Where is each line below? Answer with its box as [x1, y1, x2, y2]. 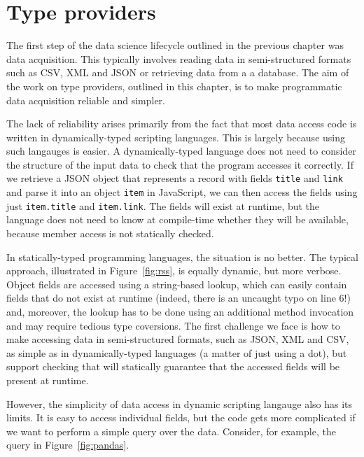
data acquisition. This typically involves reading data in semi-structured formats [6, 51, 351, 66]
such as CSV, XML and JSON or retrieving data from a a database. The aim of [6, 65, 349, 80]
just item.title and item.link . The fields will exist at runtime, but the [6, 198, 320, 213]
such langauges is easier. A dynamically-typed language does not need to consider [6, 143, 356, 158]
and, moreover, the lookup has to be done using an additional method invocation [6, 304, 354, 318]
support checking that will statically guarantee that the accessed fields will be [6, 359, 340, 374]
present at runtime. [6, 372, 89, 387]
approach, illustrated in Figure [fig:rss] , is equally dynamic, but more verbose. [6, 263, 342, 278]
